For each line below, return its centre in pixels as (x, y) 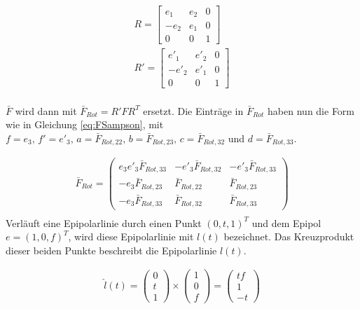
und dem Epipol (286, 222)
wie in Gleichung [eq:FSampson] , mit (85, 124)
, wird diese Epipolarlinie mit (131, 236)
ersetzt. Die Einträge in (193, 110)
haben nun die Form (311, 110)
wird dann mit (46, 110)
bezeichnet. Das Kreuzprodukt (289, 236)
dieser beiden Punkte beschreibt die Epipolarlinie (111, 250)
